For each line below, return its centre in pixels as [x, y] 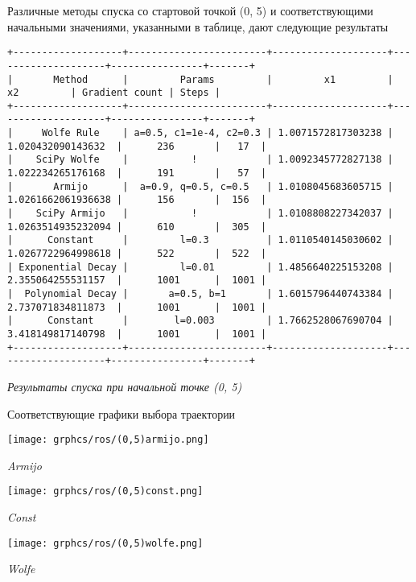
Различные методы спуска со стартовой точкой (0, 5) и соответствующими [190, 10]
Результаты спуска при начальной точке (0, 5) [125, 386]
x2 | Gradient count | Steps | [114, 93]
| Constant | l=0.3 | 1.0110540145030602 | [200, 240]
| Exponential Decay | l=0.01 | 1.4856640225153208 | [200, 267]
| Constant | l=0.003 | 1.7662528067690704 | [200, 321]
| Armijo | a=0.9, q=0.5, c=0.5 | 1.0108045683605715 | [200, 186]
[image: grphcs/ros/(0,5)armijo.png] [108, 440]
